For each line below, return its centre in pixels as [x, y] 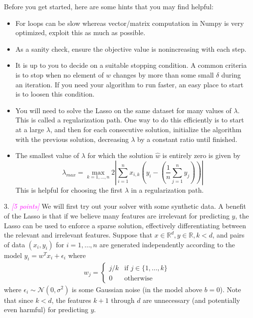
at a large [30, 129]
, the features [71, 300]
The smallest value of [47, 155]
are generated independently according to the [167, 244]
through [123, 300]
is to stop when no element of [60, 74]
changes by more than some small [163, 74]
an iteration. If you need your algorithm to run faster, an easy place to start [129, 84]
